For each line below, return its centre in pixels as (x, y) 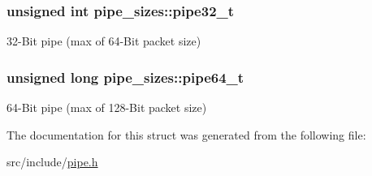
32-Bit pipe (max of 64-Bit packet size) (104, 41)
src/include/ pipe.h (52, 162)
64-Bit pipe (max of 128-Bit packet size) (107, 107)
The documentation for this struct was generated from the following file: (186, 134)
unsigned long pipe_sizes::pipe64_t (125, 77)
